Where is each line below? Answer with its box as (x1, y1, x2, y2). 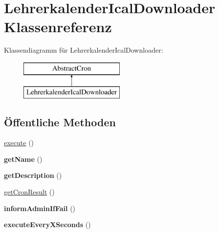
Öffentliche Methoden (4, 115, 116, 130)
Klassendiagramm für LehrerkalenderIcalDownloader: (4, 45, 163, 55)
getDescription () (4, 170, 62, 180)
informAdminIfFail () (4, 203, 76, 213)
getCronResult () (4, 187, 55, 197)
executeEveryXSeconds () (4, 219, 91, 230)
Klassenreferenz (4, 17, 112, 37)
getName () (4, 154, 43, 164)
